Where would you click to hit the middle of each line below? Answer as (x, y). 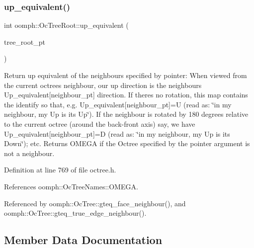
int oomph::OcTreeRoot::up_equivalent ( (66, 25)
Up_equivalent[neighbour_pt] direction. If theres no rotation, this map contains (126, 95)
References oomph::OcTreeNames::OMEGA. (71, 186)
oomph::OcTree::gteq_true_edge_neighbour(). (75, 213)
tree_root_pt (25, 41)
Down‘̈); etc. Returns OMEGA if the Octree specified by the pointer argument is (127, 143)
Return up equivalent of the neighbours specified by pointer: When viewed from (126, 75)
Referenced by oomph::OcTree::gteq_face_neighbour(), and (95, 203)
